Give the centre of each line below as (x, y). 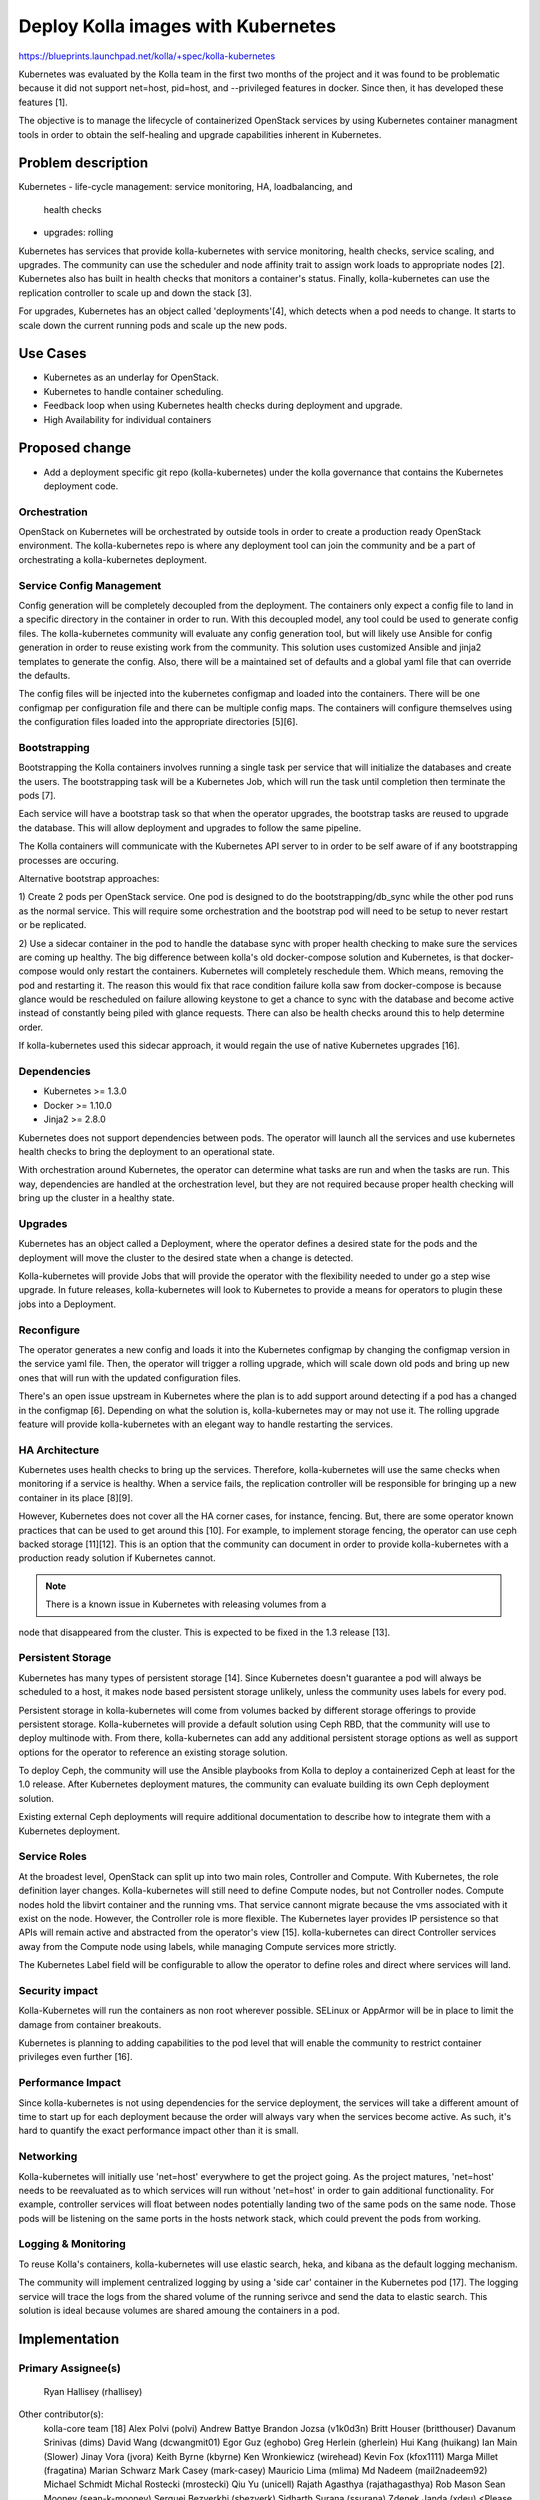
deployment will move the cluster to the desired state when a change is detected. (186, 1257)
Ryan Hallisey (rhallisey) (93, 2391)
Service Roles (52, 1857)
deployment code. (81, 486)
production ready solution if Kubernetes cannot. (117, 1558)
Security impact (58, 1990)
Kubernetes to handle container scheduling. (133, 391)
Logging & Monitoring (72, 2244)
